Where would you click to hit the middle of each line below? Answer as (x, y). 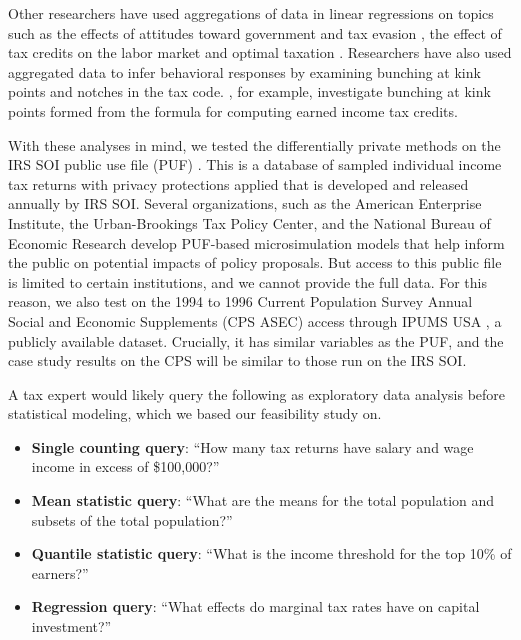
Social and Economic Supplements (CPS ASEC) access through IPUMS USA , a (255, 320)
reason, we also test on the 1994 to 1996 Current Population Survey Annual (240, 301)
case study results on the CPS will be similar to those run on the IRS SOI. (237, 360)
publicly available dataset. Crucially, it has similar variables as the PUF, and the (256, 340)
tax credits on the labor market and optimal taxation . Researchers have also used (260, 52)
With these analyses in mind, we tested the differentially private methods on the (254, 144)
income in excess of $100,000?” (125, 466)
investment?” (71, 626)
